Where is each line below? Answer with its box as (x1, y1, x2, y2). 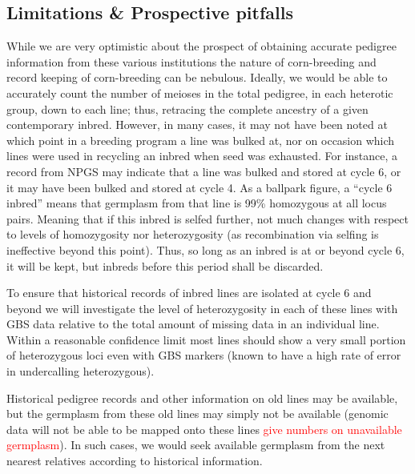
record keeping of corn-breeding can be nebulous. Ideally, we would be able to (6, 69, 388, 86)
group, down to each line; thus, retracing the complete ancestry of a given (6, 100, 369, 117)
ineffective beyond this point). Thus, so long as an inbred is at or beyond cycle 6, (6, 241, 405, 258)
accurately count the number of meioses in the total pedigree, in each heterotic (6, 84, 393, 101)
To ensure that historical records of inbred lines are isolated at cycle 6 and (6, 284, 372, 301)
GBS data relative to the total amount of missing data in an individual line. (6, 315, 380, 332)
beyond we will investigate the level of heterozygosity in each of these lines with (6, 299, 398, 316)
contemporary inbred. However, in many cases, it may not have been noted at (6, 116, 388, 133)
